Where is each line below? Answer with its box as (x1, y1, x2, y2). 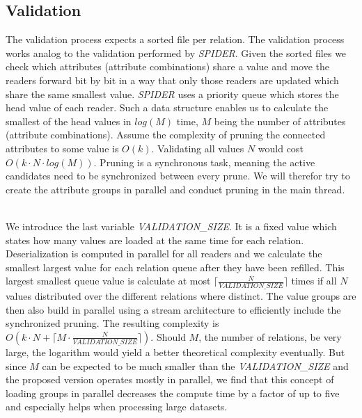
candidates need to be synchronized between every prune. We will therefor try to (6, 168, 350, 183)
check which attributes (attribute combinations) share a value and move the (6, 59, 330, 74)
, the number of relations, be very (198, 329, 342, 344)
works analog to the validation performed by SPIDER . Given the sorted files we (6, 45, 347, 60)
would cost (258, 140, 304, 155)
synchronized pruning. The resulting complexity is (6, 316, 219, 330)
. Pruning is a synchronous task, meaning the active (93, 154, 315, 169)
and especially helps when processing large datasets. (6, 399, 228, 414)
